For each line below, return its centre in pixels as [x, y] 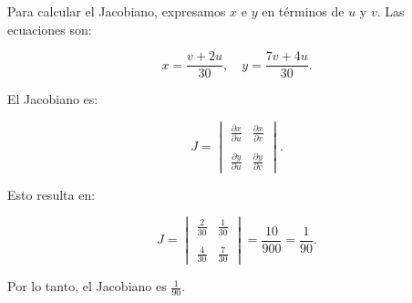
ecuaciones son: [50, 29]
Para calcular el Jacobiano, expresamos [117, 11]
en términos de [303, 11]
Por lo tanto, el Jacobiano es [87, 286]
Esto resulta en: [51, 194]
